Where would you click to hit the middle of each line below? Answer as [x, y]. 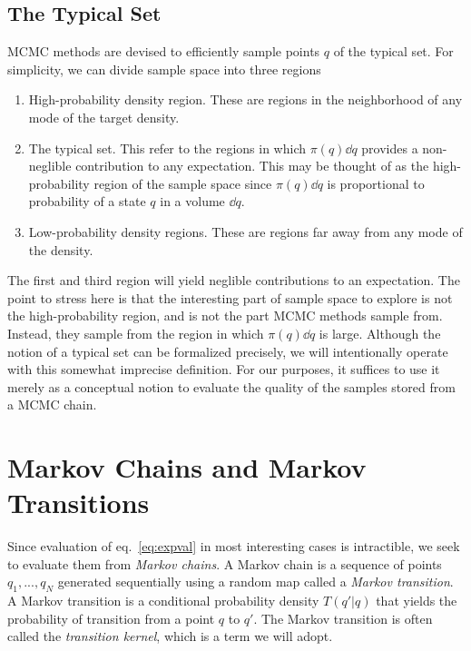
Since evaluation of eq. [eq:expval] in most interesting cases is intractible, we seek [234, 546]
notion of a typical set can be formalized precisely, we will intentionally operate [228, 351]
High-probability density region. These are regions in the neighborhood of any [245, 99]
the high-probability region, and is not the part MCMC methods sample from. [225, 316]
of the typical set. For [393, 51]
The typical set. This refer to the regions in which [167, 148]
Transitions [78, 503]
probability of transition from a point [111, 618]
